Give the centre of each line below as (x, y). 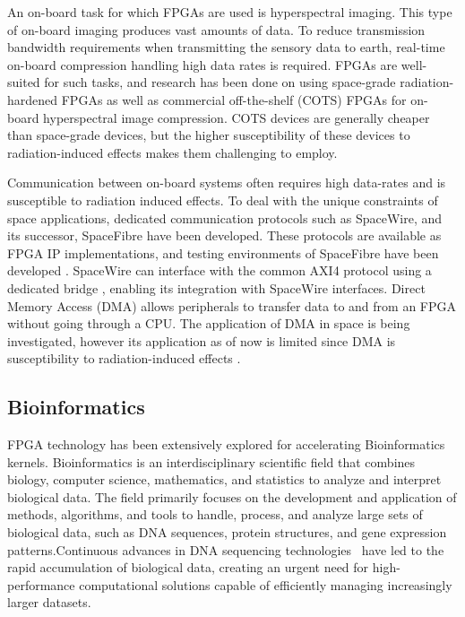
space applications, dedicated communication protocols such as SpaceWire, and (225, 217)
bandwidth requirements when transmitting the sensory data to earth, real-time (226, 47)
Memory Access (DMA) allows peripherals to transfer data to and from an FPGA (232, 305)
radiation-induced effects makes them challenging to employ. (172, 152)
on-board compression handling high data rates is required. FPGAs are (202, 64)
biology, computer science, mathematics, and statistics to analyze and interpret (224, 479)
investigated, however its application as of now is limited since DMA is (202, 340)
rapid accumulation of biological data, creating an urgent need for (188, 567)
